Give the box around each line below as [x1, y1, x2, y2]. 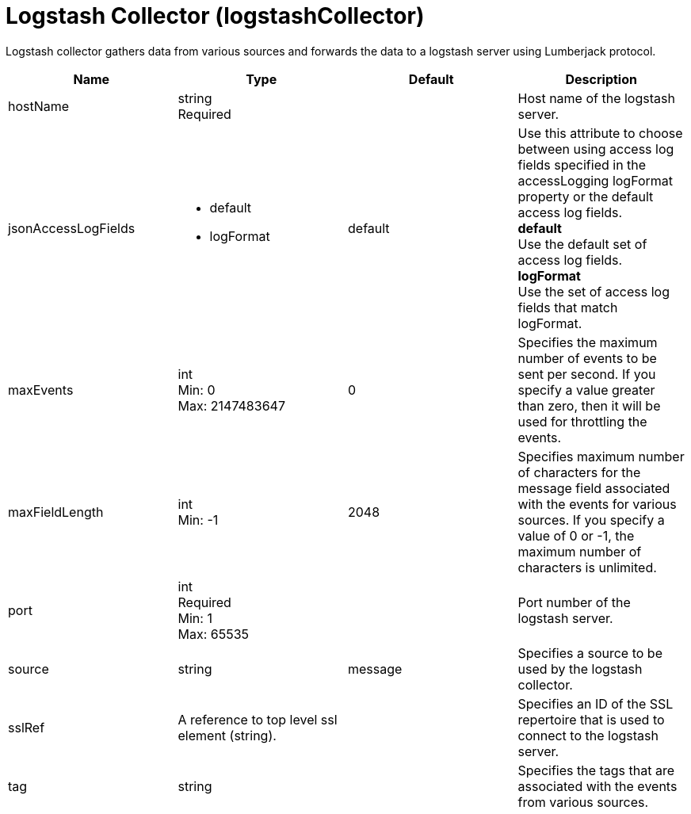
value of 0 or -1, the [517, 527, 635, 544]
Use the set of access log [517, 283, 670, 300]
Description [565, 71, 637, 87]
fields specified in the [517, 156, 647, 173]
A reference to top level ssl [178, 711, 338, 728]
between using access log [517, 140, 674, 157]
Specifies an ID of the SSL [517, 695, 674, 712]
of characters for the [517, 464, 641, 480]
